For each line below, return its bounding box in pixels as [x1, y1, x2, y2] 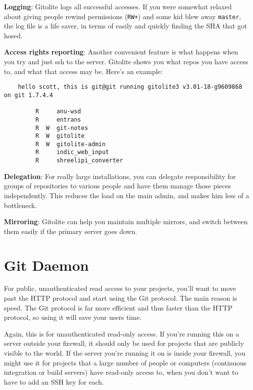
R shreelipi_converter [35, 157, 123, 164]
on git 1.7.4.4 [4, 91, 53, 99]
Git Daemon [4, 255, 89, 275]
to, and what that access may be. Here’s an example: [4, 66, 163, 76]
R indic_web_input [35, 149, 109, 156]
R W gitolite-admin [35, 140, 106, 148]
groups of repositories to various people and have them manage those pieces [4, 181, 231, 191]
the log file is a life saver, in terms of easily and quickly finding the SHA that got [4, 21, 247, 31]
